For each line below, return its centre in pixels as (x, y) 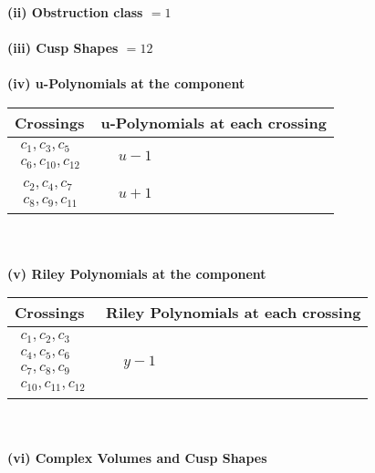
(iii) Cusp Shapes (63, 48)
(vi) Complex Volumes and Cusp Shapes (137, 457)
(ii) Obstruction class (75, 12)
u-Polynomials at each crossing (214, 122)
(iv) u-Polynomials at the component (126, 83)
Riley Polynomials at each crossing (234, 313)
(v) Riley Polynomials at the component (137, 273)
